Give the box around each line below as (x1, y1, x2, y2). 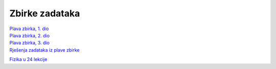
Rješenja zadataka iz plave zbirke (9, 47, 80, 53)
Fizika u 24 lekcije (9, 56, 48, 62)
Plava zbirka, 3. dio (9, 40, 50, 46)
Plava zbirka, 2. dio (9, 32, 50, 38)
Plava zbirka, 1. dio (9, 26, 49, 32)
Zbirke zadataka (9, 8, 80, 19)
